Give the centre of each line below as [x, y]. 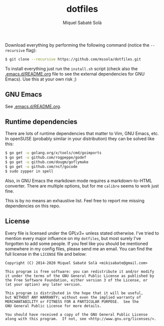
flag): [31, 50]
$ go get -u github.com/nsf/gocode [41, 167]
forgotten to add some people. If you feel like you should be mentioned [77, 244]
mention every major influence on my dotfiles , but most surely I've [73, 238]
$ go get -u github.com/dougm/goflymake [47, 162]
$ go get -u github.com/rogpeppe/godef [46, 158]
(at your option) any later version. [44, 284]
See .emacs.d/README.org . [33, 106]
